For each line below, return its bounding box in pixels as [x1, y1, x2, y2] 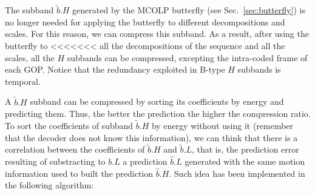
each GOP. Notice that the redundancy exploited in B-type [5, 63, 225, 76]
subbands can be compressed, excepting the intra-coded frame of [67, 51, 308, 64]
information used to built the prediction [5, 167, 154, 179]
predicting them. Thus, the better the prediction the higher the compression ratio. [5, 107, 311, 120]
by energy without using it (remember [151, 119, 294, 131]
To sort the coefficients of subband [5, 119, 134, 131]
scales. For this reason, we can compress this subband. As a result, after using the [5, 27, 309, 40]
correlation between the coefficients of [5, 143, 145, 156]
